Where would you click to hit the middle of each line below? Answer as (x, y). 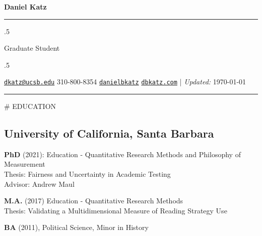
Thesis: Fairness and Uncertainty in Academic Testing (87, 174)
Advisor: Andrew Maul (39, 184)
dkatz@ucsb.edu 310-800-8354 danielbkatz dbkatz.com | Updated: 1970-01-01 (125, 82)
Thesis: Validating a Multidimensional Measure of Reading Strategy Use (116, 210)
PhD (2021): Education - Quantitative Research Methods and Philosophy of (122, 154)
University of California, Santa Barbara (109, 133)
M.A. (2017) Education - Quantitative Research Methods (94, 201)
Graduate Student (32, 48)
